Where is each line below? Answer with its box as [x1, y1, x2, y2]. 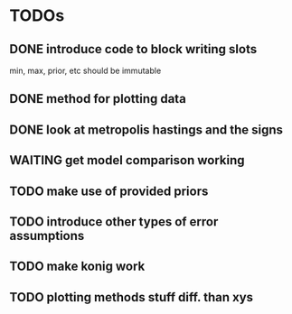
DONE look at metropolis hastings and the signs [9, 122, 283, 137]
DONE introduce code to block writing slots [9, 42, 258, 57]
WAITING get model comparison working [9, 152, 246, 168]
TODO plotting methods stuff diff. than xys [9, 290, 254, 305]
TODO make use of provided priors [9, 183, 209, 199]
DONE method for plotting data [9, 91, 187, 106]
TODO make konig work [9, 259, 146, 274]
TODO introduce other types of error [9, 214, 219, 229]
